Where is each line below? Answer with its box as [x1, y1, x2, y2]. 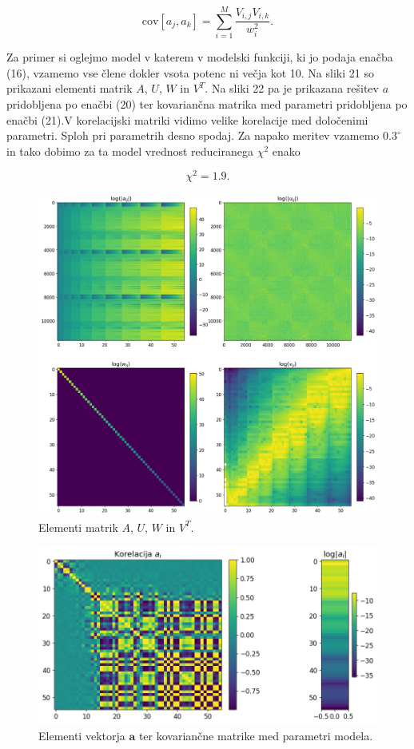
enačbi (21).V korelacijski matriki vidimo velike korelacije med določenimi [6, 111, 368, 128]
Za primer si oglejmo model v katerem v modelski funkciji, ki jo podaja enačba [6, 49, 393, 65]
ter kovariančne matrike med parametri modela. [138, 727, 373, 744]
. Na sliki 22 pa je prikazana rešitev [205, 80, 379, 97]
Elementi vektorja [38, 727, 125, 744]
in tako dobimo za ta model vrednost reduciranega [6, 142, 253, 159]
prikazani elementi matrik [6, 80, 133, 97]
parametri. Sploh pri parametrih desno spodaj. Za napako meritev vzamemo [6, 127, 380, 144]
